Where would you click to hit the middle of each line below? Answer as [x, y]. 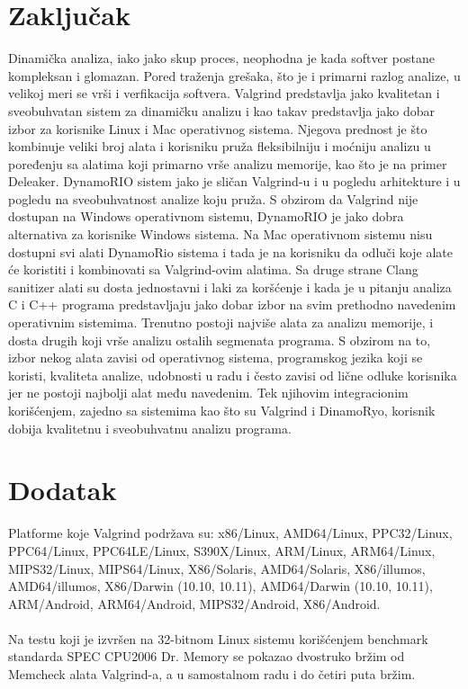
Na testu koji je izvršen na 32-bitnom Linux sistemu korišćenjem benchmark [218, 638]
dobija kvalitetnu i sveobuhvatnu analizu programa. [150, 428]
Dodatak [63, 490]
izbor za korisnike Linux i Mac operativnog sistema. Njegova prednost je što [218, 128]
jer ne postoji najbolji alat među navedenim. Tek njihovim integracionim [208, 393]
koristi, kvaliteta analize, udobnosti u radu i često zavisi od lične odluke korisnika [233, 375]
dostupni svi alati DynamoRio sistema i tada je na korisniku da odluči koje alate [230, 251]
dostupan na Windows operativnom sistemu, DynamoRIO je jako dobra [206, 216]
